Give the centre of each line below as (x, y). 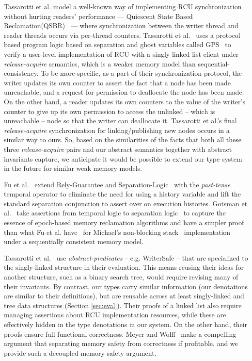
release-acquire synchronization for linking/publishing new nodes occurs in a (117, 130)
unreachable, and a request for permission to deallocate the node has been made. (124, 92)
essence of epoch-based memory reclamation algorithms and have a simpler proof (124, 222)
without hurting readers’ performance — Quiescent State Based (98, 16)
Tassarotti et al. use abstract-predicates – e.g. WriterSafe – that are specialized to (126, 257)
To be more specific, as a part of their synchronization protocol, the (141, 73)
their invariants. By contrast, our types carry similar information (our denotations (126, 286)
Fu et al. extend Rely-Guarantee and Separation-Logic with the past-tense (117, 184)
